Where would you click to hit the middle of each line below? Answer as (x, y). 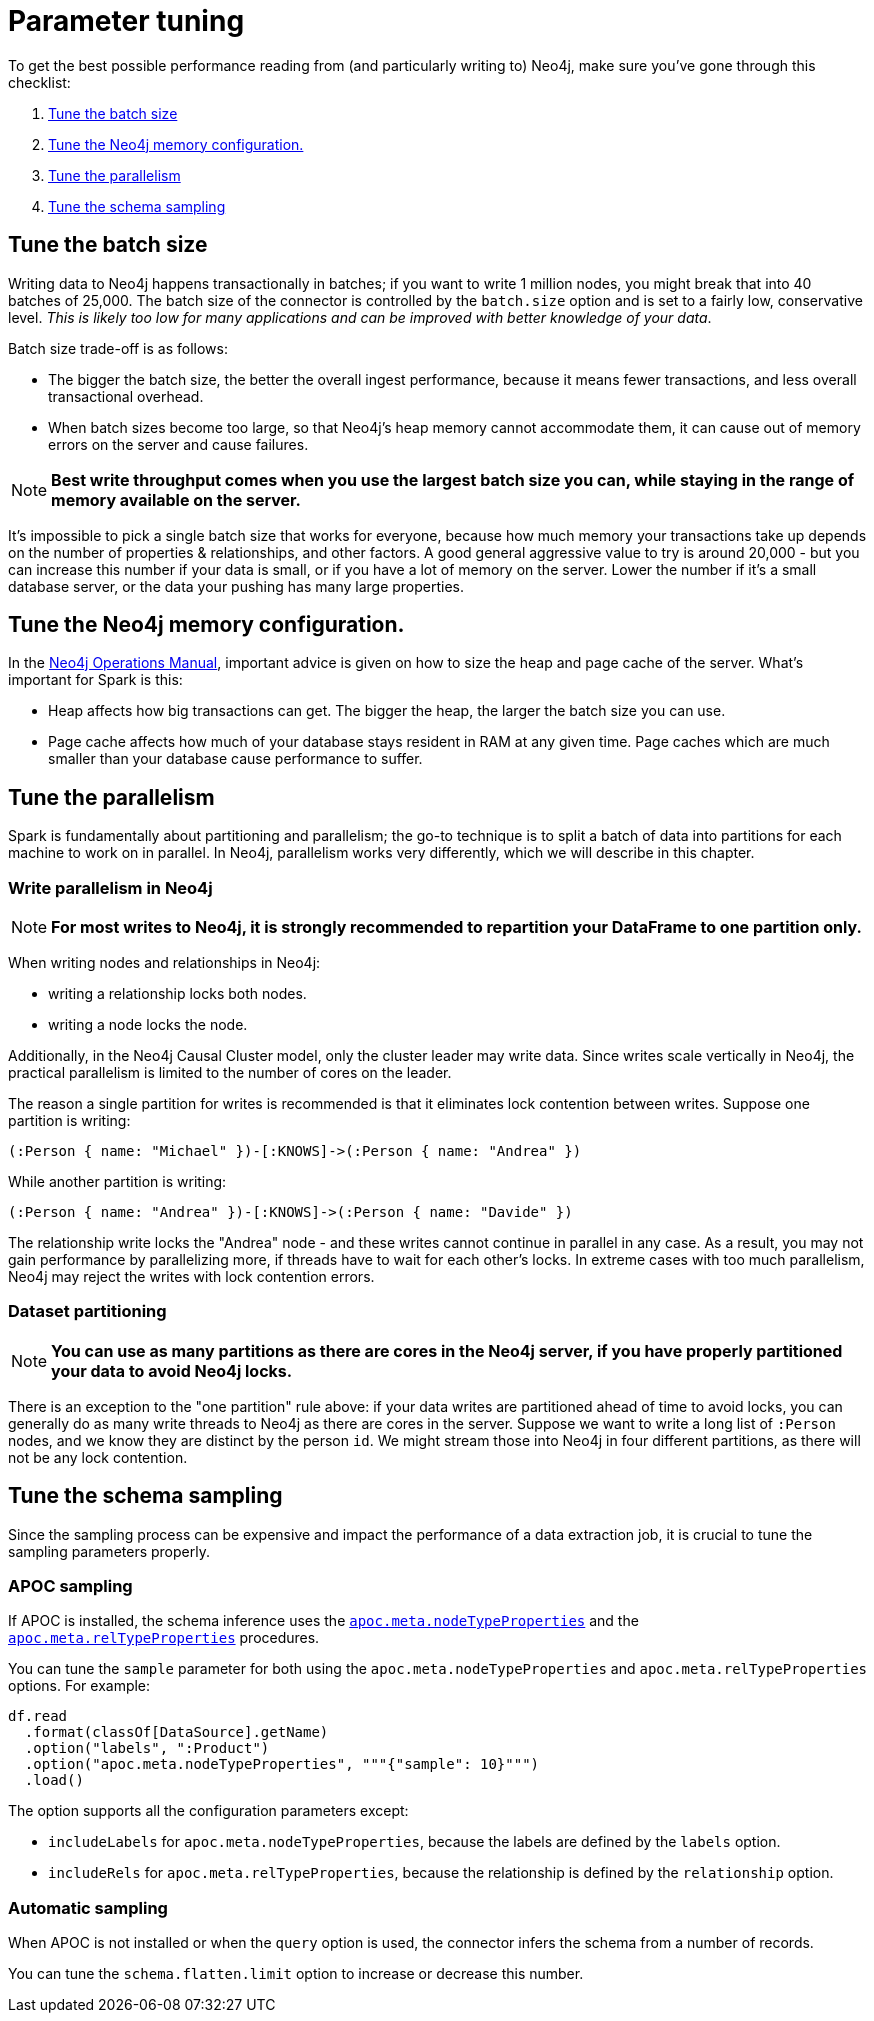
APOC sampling (70, 1586)
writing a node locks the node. (148, 1025)
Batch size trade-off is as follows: (118, 348)
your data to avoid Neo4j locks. (172, 1370)
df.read (38, 1716)
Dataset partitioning (87, 1311)
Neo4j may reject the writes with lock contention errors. (191, 1277)
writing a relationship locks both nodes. (177, 994)
